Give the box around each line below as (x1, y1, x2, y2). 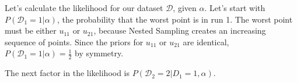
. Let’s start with (204, 2, 265, 13)
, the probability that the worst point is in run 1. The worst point (57, 13, 293, 25)
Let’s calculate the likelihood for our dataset (5, 2, 163, 13)
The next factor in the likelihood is (5, 67, 130, 79)
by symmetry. (75, 47, 124, 59)
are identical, (183, 35, 229, 48)
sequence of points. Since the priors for (5, 35, 144, 48)
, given (173, 2, 197, 13)
